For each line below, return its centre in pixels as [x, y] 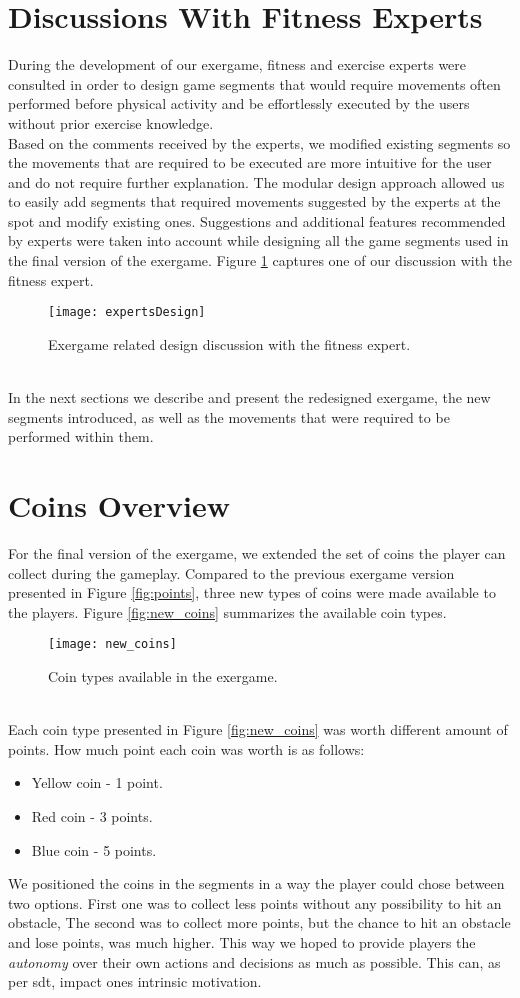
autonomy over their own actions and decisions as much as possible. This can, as [254, 961]
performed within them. [81, 436]
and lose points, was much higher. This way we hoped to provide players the [242, 941]
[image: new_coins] [112, 644]
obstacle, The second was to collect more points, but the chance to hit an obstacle [259, 922]
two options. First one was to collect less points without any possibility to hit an [255, 902]
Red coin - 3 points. [92, 816]
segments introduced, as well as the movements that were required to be [229, 416]
